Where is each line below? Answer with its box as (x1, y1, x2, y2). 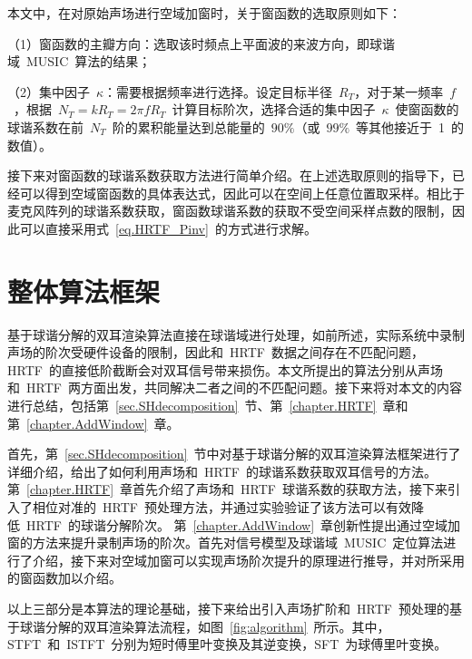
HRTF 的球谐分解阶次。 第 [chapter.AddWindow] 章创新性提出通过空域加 (25, 515, 461, 534)
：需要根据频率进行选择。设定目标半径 (103, 82, 333, 101)
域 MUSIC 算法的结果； (7, 52, 152, 71)
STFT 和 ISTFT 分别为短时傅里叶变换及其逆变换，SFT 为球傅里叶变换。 (7, 635, 447, 654)
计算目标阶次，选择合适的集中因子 (172, 100, 376, 119)
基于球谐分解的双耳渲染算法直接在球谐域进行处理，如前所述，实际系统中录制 (7, 325, 465, 344)
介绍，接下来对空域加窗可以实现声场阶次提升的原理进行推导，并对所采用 (32, 550, 465, 569)
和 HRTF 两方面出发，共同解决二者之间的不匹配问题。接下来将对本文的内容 (7, 378, 462, 397)
